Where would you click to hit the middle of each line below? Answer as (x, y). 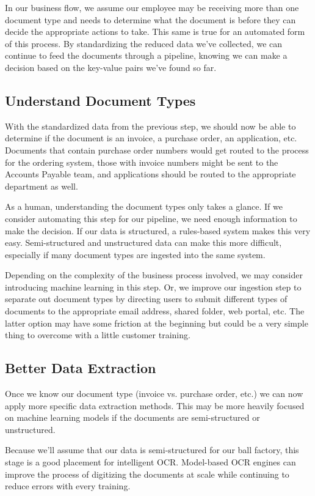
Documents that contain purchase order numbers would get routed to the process (157, 150)
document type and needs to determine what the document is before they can (150, 19)
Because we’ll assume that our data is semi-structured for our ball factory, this (152, 450)
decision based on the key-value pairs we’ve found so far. (111, 67)
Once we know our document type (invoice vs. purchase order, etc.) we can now (154, 394)
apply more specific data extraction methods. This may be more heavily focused (155, 405)
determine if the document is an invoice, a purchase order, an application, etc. (151, 138)
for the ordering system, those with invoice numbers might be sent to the (142, 162)
